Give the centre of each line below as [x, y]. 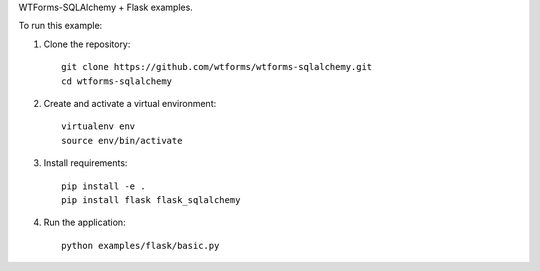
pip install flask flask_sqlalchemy [151, 199]
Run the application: [84, 222]
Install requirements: [85, 163]
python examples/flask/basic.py [140, 245]
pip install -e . [103, 186]
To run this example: [60, 26]
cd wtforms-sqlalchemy [117, 81]
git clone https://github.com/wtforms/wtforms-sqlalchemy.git [217, 67]
